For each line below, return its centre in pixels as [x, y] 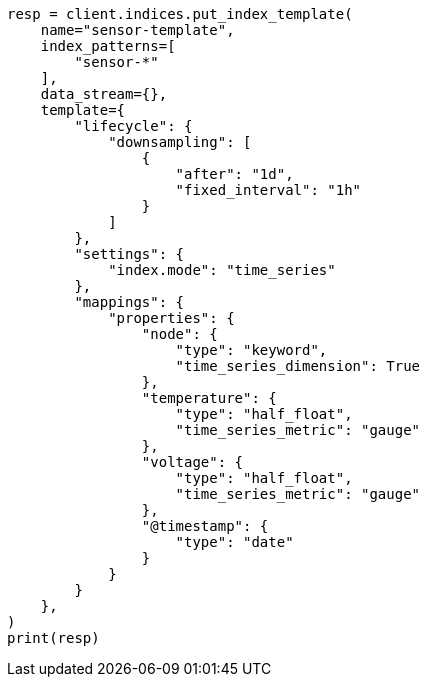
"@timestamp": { [205, 526]
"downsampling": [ [180, 142]
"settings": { [129, 254]
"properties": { [171, 318]
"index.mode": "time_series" [222, 270]
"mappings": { [129, 302]
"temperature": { [209, 398]
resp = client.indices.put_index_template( [180, 14]
